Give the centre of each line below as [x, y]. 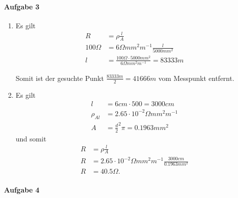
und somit [31, 138]
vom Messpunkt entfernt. [196, 78]
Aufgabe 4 [22, 189]
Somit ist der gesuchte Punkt [60, 78]
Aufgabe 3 [22, 6]
